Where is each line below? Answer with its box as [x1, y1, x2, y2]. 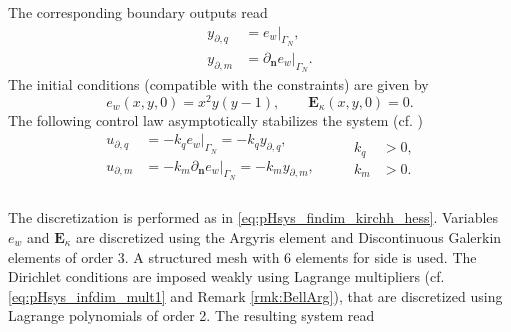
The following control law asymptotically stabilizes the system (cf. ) [8, 109, 423, 130]
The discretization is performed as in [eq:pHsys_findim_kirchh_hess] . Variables [8, 207, 499, 228]
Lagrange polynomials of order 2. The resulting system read [8, 305, 375, 326]
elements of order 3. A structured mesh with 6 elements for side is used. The [8, 246, 477, 267]
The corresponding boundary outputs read [8, 2, 268, 22]
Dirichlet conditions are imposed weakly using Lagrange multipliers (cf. [8, 266, 445, 287]
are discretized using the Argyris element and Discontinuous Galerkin [75, 227, 502, 248]
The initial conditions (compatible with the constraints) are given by [8, 74, 429, 95]
